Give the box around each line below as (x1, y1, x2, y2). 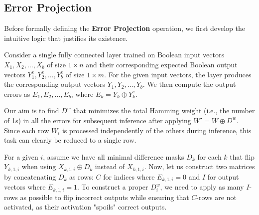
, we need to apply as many (160, 182, 244, 192)
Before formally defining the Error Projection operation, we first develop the (4, 23, 246, 33)
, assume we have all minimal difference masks (43, 151, 184, 162)
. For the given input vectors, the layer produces (104, 69, 252, 79)
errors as (4, 88, 30, 99)
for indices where (103, 171, 155, 182)
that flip (230, 151, 255, 162)
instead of (95, 161, 125, 172)
